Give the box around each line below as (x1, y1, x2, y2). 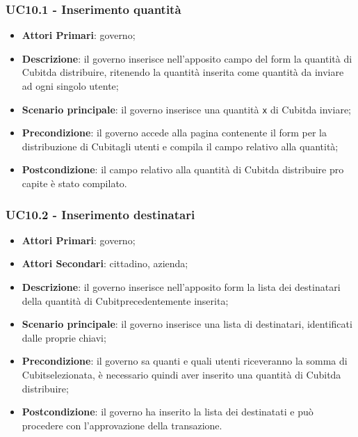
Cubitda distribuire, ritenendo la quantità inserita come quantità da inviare (22, 65, 344, 79)
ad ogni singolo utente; (22, 79, 119, 93)
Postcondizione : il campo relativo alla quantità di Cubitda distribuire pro (22, 162, 344, 177)
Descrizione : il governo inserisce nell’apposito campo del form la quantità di (22, 51, 352, 65)
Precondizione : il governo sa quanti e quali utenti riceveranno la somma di (22, 353, 348, 368)
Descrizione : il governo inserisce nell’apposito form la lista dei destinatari (22, 280, 341, 294)
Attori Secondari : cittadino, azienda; (22, 256, 188, 271)
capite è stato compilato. (22, 176, 127, 191)
